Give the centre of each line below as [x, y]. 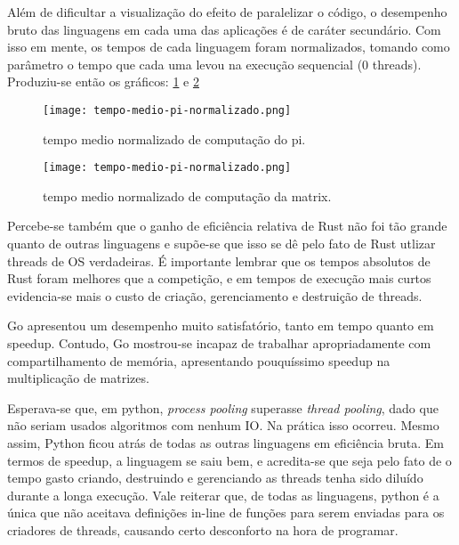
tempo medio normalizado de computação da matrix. [187, 195]
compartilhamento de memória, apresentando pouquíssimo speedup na [199, 360]
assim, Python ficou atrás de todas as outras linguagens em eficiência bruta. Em [226, 443]
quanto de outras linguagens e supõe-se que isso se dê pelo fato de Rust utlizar [221, 244]
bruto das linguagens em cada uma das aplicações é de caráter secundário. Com [224, 29]
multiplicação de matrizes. [78, 378]
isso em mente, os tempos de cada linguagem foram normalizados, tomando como [229, 47]
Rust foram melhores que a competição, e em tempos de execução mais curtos [219, 278]
